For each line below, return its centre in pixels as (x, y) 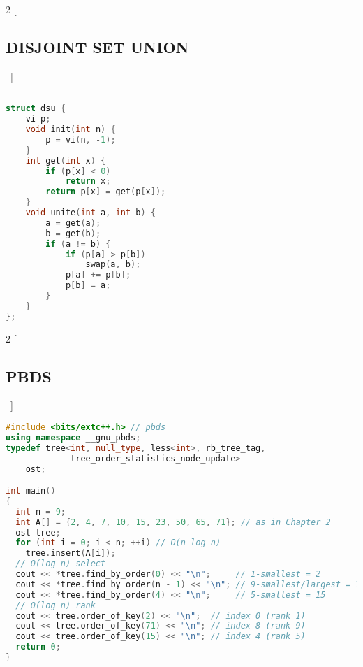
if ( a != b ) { (78, 244)
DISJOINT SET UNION (97, 46)
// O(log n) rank (55, 605)
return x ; (88, 181)
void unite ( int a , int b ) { (90, 213)
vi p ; (38, 119)
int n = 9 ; (40, 511)
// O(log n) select (61, 564)
